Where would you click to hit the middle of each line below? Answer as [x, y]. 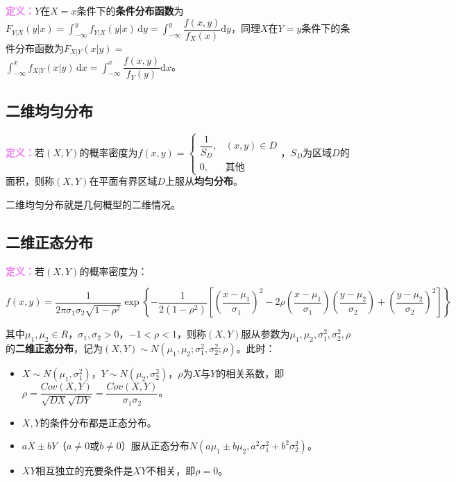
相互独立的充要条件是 [84, 471]
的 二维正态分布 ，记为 [54, 348]
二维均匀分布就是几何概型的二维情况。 [93, 205]
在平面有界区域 [123, 181]
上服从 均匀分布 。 [204, 181]
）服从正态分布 [155, 446]
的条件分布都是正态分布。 [98, 422]
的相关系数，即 [250, 373]
